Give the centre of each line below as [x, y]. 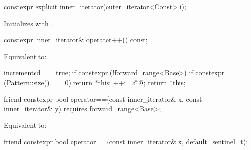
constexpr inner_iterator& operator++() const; [76, 40]
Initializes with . [29, 23]
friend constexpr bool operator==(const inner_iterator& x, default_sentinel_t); [126, 141]
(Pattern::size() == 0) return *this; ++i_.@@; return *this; [95, 82]
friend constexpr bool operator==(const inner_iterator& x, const [103, 99]
